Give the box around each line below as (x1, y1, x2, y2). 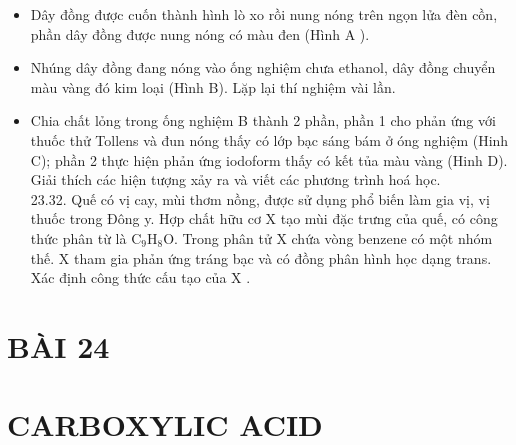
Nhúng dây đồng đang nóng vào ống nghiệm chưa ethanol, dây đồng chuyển (30, 57, 496, 78)
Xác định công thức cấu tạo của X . (30, 267, 251, 288)
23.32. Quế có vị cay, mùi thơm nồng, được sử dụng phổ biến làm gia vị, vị (30, 188, 490, 209)
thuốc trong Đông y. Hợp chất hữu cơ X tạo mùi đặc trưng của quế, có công (30, 208, 498, 229)
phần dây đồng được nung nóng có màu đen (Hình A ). (30, 23, 370, 44)
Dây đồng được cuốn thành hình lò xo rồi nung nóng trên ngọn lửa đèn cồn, (30, 4, 498, 24)
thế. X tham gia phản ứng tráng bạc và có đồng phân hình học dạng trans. (30, 247, 492, 268)
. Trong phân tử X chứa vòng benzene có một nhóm (174, 227, 493, 248)
